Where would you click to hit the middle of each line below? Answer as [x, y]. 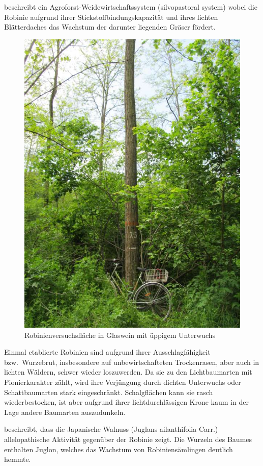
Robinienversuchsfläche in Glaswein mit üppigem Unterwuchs [120, 335]
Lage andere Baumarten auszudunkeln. [65, 412]
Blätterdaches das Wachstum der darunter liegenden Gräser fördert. [110, 27]
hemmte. [18, 459]
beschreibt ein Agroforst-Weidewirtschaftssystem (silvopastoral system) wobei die [131, 7]
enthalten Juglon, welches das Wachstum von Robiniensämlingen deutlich [119, 449]
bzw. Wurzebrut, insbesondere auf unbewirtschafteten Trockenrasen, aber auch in [132, 362]
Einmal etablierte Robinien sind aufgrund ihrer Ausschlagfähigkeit [107, 352]
